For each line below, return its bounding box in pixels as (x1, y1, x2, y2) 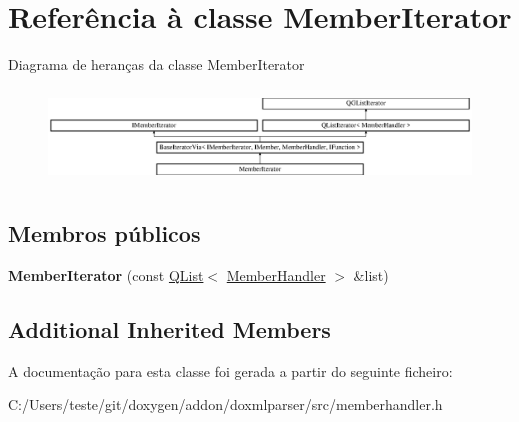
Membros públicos (8, 218, 201, 249)
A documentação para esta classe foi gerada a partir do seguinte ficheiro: (8, 360, 453, 381)
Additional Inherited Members (8, 313, 331, 344)
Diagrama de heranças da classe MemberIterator (8, 54, 305, 75)
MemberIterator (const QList (8, 264, 204, 285)
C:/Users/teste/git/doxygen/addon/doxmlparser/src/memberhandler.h (8, 394, 443, 415)
